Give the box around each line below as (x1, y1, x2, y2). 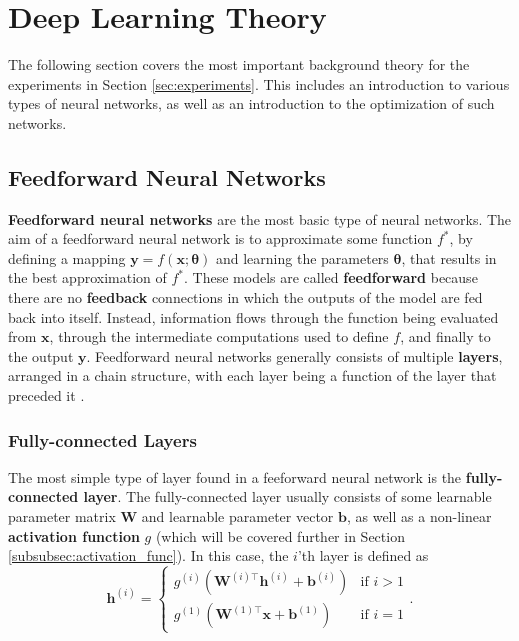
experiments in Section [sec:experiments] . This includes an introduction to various (8, 73, 510, 94)
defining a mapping (8, 247, 126, 268)
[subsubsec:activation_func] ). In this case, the (8, 545, 289, 566)
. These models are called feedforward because (184, 267, 478, 288)
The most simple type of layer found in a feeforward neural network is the (8, 466, 462, 487)
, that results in (401, 247, 497, 268)
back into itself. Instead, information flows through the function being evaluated (8, 306, 499, 327)
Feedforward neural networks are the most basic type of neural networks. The (8, 208, 512, 229)
